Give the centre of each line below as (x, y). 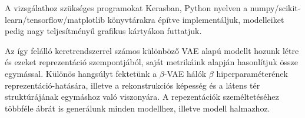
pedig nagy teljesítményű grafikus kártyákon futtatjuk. (103, 31)
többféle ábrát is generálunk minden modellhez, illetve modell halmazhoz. (137, 108)
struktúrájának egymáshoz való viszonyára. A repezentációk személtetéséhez (142, 97)
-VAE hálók (185, 73)
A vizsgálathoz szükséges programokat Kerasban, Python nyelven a (126, 8)
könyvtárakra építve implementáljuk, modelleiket (196, 19)
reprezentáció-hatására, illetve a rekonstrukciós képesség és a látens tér (132, 85)
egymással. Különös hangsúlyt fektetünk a (81, 73)
